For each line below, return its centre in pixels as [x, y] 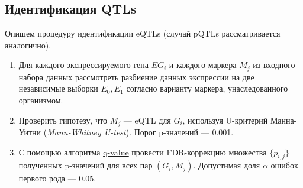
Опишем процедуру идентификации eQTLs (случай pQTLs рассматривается [143, 33]
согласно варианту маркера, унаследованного [207, 88]
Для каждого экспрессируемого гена [83, 65]
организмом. [41, 100]
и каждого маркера [203, 65]
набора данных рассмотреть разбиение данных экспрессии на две [136, 77]
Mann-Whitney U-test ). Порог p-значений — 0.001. [140, 132]
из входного [274, 65]
